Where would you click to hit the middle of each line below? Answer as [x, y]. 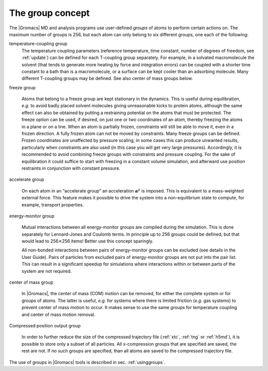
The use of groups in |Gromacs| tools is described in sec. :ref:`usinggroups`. [87, 362]
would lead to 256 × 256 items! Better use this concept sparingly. [88, 241]
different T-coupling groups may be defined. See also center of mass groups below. [107, 78]
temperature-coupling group [38, 44]
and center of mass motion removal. [59, 314]
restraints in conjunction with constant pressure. [71, 168]
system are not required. [47, 271]
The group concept [49, 13]
